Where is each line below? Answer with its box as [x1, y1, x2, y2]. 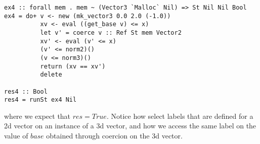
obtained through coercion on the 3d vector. [46, 130, 183, 141]
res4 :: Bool [4, 88, 48, 95]
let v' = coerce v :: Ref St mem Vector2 [40, 29, 182, 36]
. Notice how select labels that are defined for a [106, 110, 253, 121]
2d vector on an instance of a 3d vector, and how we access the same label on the [4, 120, 256, 131]
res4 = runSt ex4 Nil [4, 96, 77, 104]
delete [40, 71, 62, 79]
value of [4, 130, 28, 141]
